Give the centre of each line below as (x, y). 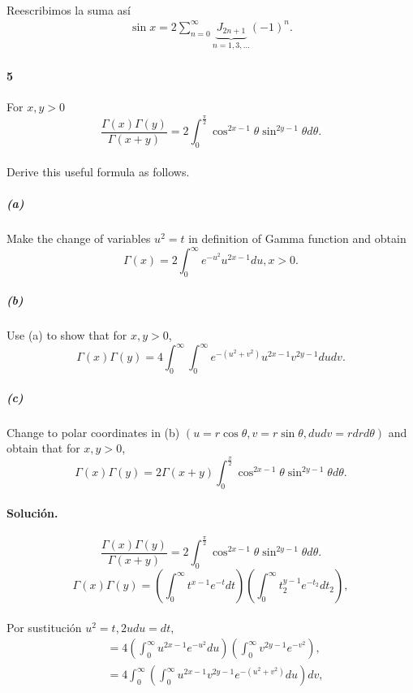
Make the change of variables (79, 238)
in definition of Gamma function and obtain (297, 238)
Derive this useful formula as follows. (98, 171)
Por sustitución (44, 627)
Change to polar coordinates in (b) (93, 432)
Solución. (32, 512)
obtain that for (43, 448)
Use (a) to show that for (67, 335)
